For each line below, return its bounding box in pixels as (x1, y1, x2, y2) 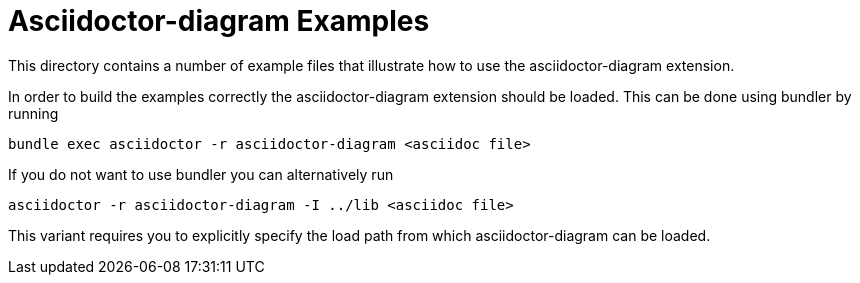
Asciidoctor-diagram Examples (8, 4, 430, 38)
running (8, 104, 59, 122)
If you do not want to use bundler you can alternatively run (8, 165, 394, 183)
